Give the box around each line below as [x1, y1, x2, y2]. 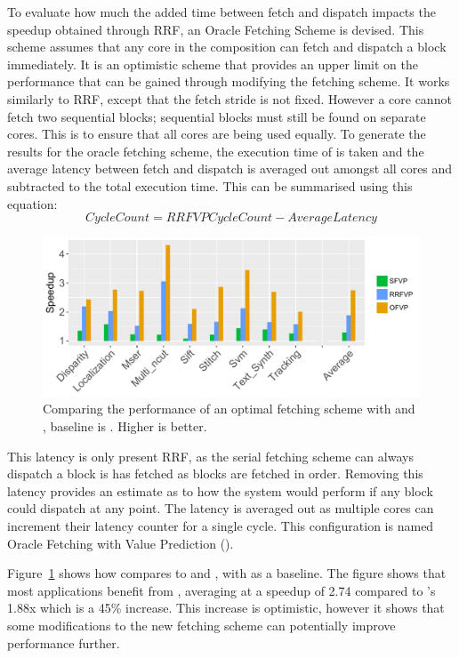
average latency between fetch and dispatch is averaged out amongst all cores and [7, 159, 453, 178]
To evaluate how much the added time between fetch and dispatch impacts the [7, 3, 436, 20]
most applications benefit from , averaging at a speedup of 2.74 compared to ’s [7, 581, 436, 599]
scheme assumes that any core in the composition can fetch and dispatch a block [7, 37, 447, 56]
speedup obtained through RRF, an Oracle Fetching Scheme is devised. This [7, 20, 424, 38]
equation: [7, 194, 58, 213]
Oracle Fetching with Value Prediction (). [7, 534, 234, 552]
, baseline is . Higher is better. [43, 417, 207, 436]
